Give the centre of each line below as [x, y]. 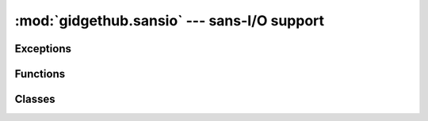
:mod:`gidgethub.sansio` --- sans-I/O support [170, 21]
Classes [35, 99]
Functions [40, 74]
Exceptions [43, 49]
